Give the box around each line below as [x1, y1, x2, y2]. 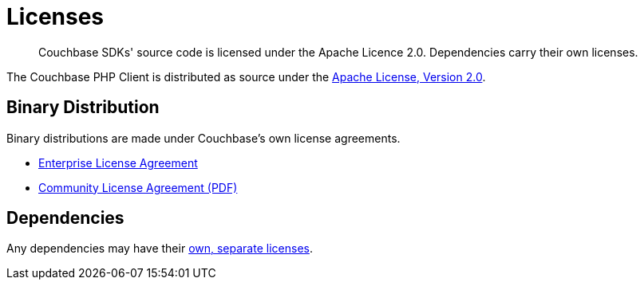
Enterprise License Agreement [38, 155, 198, 170]
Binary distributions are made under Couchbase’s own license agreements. [6, 131, 401, 145]
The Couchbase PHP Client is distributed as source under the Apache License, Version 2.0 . [6, 69, 486, 84]
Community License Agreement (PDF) [38, 180, 238, 194]
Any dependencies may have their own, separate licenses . [6, 241, 313, 256]
